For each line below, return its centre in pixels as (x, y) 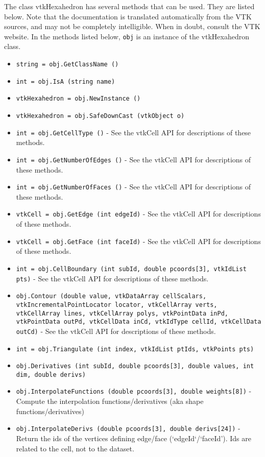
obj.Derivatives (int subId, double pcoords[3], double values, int (135, 366)
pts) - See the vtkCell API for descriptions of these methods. (112, 278)
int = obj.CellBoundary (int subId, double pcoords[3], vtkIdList (131, 269)
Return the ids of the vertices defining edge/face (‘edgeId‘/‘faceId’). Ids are (134, 438)
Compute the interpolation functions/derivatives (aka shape (110, 401)
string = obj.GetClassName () (67, 65)
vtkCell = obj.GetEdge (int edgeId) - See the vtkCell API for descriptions (138, 214)
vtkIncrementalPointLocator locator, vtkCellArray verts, (117, 305)
